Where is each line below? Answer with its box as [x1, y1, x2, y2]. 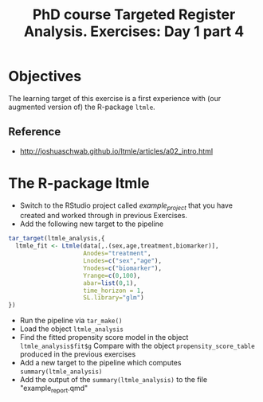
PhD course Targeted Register [32, 6, 236, 24]
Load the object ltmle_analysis [19, 324, 124, 334]
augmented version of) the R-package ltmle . [8, 102, 155, 111]
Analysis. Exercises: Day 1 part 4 [23, 22, 245, 41]
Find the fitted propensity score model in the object [19, 333, 189, 342]
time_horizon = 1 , [83, 287, 145, 295]
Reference [8, 125, 61, 139]
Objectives [8, 68, 82, 85]
